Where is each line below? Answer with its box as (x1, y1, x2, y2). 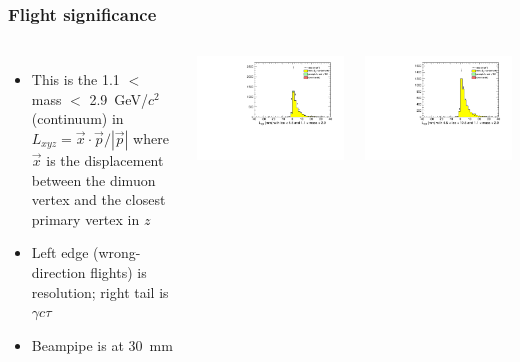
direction (31, 261, 86, 282)
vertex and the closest (31, 189, 166, 210)
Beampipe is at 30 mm (31, 334, 173, 355)
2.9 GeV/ (89, 88, 148, 109)
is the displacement (46, 150, 164, 170)
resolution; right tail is (31, 281, 169, 302)
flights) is (90, 261, 147, 282)
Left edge (31, 242, 89, 263)
